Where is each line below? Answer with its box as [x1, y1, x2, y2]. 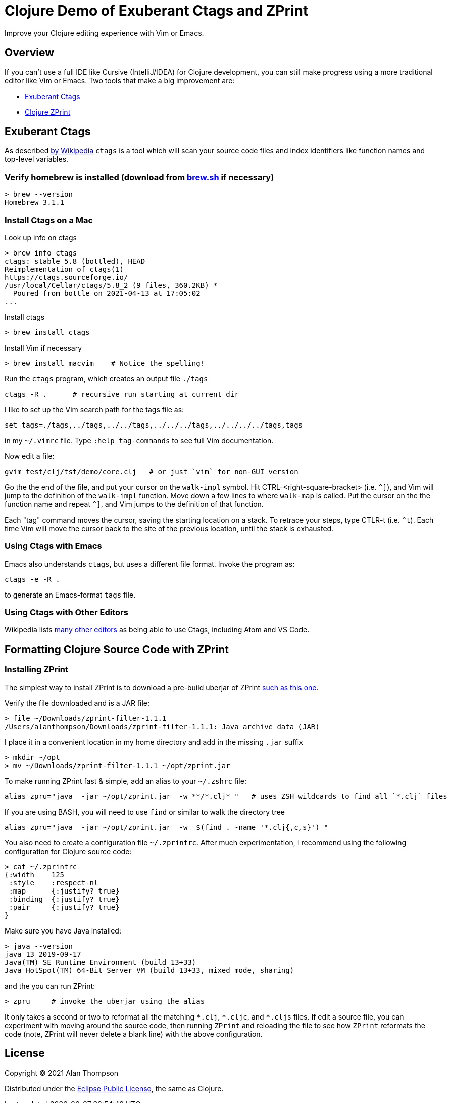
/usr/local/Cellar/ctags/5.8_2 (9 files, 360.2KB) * [5, 281, 218, 289]
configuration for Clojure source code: [5, 846, 132, 856]
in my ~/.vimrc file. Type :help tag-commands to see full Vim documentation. [5, 436, 274, 445]
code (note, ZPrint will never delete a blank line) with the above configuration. [5, 1029, 263, 1038]
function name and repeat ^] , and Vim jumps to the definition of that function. [5, 499, 264, 508]
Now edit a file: [5, 451, 55, 460]
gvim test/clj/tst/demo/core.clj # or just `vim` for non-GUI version [5, 467, 298, 476]
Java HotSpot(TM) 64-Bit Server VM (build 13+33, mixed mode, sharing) [5, 966, 294, 974]
